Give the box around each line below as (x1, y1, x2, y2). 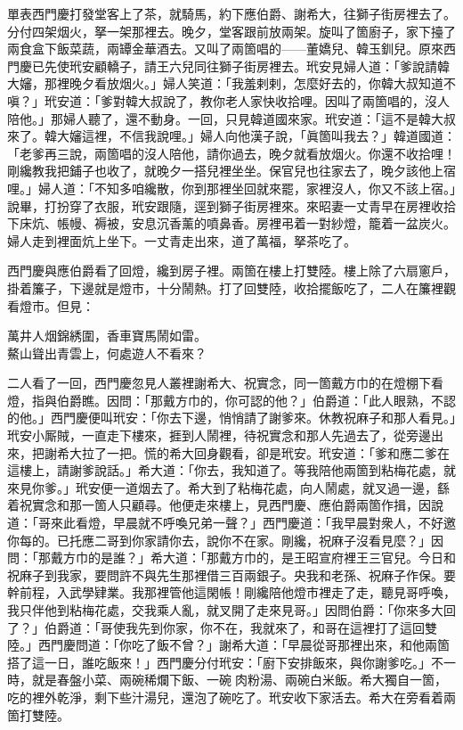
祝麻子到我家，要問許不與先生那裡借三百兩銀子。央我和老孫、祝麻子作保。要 (7, 565, 456, 584)
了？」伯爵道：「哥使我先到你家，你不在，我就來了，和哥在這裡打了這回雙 (7, 618, 437, 636)
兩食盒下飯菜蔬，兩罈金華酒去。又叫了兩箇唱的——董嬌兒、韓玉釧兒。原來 (7, 39, 443, 58)
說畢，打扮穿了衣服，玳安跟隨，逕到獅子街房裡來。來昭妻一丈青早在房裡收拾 (7, 196, 456, 215)
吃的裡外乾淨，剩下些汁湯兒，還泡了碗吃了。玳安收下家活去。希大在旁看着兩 (7, 687, 456, 706)
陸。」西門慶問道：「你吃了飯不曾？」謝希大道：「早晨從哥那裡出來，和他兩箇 (7, 636, 450, 654)
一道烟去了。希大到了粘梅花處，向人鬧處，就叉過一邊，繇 (112, 478, 450, 496)
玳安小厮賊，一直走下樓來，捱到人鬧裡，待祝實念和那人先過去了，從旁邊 (7, 426, 431, 445)
